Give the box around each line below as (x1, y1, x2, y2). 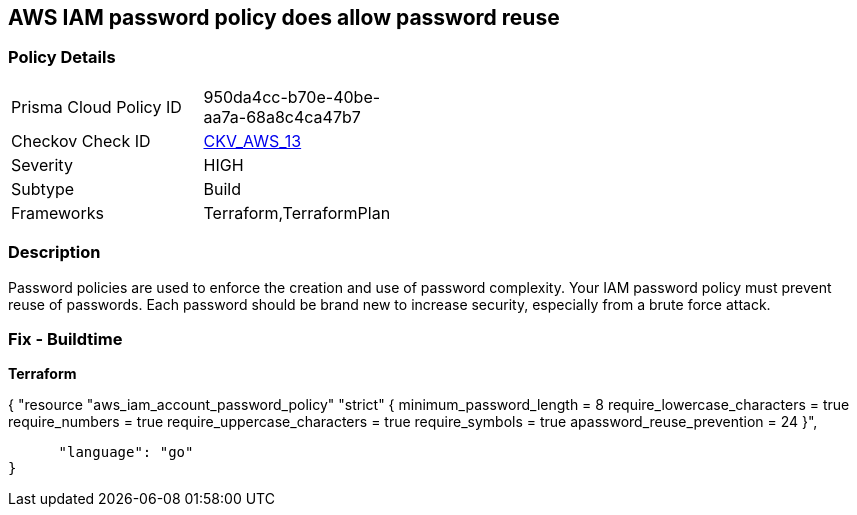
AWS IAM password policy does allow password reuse (8, 5, 560, 30)
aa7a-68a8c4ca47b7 (203, 106, 361, 127)
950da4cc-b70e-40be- (203, 86, 381, 107)
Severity (11, 154, 73, 175)
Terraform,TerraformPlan (203, 202, 391, 223)
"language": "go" (58, 444, 194, 461)
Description (8, 242, 101, 263)
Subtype (11, 178, 75, 199)
